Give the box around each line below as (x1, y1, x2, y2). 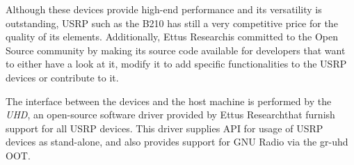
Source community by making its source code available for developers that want (6, 42, 346, 57)
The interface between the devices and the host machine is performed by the (6, 93, 332, 108)
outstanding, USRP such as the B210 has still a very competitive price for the (6, 15, 338, 30)
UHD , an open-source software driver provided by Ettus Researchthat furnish (6, 107, 335, 122)
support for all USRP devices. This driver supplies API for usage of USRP (6, 120, 323, 135)
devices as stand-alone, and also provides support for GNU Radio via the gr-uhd (6, 134, 348, 149)
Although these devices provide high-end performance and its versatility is (6, 2, 322, 16)
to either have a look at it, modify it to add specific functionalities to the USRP (6, 56, 347, 71)
